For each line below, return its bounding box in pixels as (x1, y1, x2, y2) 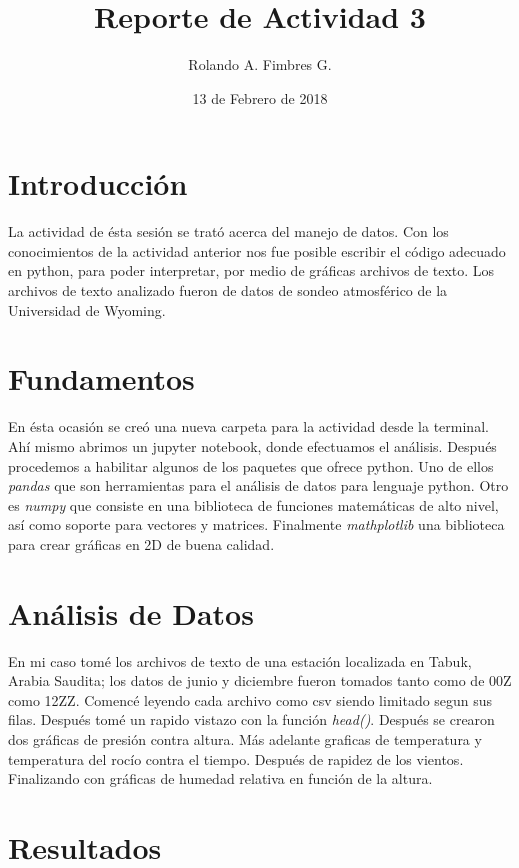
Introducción (8, 163, 188, 204)
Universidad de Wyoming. (8, 299, 166, 320)
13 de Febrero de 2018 (192, 87, 328, 108)
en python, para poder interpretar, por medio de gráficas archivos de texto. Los (8, 260, 495, 281)
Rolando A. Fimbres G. (188, 54, 332, 75)
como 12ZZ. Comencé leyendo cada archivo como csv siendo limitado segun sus (8, 689, 493, 710)
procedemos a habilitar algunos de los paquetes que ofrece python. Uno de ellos (8, 455, 494, 476)
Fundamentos (8, 358, 195, 399)
